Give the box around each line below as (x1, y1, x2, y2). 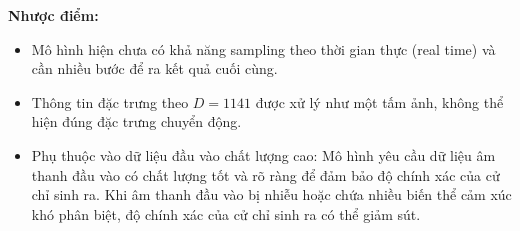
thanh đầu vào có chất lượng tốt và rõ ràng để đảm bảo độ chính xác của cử (31, 164, 500, 185)
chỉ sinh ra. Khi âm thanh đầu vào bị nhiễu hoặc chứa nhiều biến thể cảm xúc (31, 184, 512, 205)
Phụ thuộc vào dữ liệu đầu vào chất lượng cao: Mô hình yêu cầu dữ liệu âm (31, 144, 496, 165)
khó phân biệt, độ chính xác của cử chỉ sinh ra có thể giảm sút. (31, 203, 421, 224)
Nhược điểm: (8, 5, 99, 25)
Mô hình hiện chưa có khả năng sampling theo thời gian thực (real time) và (31, 38, 496, 59)
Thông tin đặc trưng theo (31, 91, 189, 112)
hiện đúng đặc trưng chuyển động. (31, 111, 242, 132)
